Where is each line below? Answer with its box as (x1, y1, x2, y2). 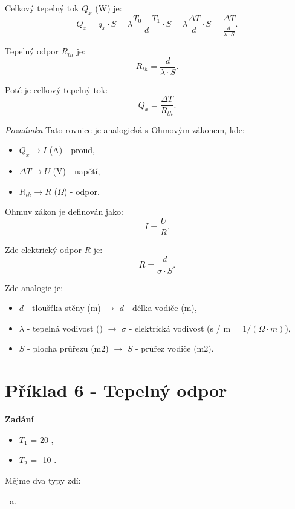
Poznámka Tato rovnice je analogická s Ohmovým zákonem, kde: (5, 123, 245, 136)
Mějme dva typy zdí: (5, 473, 81, 486)
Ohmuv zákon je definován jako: (5, 205, 124, 218)
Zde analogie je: (5, 281, 63, 294)
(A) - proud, (49, 143, 95, 156)
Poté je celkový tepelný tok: (5, 83, 108, 96)
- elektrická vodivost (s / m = (129, 321, 240, 334)
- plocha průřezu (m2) (27, 342, 109, 355)
